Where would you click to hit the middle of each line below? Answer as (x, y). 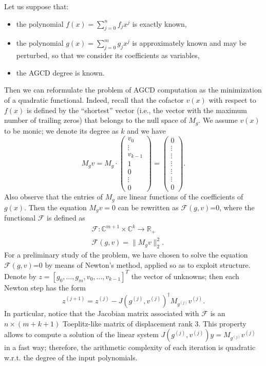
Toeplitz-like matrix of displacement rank (127, 323)
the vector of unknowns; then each (185, 276)
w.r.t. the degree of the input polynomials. (71, 357)
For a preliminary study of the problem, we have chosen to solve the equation (126, 255)
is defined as (66, 218)
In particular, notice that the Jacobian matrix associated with (102, 313)
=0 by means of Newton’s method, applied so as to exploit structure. (142, 264)
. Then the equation (55, 207)
